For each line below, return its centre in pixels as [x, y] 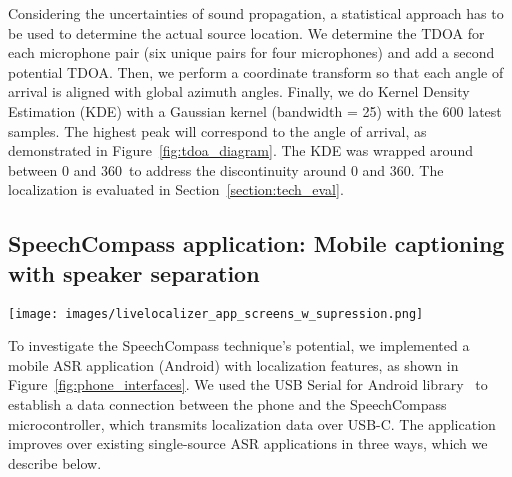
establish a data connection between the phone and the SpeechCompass [227, 403]
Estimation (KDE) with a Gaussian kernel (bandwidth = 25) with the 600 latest [255, 110]
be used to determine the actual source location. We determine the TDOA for [246, 32]
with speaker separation [134, 272]
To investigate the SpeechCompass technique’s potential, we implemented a [239, 345]
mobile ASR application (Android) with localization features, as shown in [233, 364]
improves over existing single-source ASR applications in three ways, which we [248, 443]
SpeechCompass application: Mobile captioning [256, 243]
